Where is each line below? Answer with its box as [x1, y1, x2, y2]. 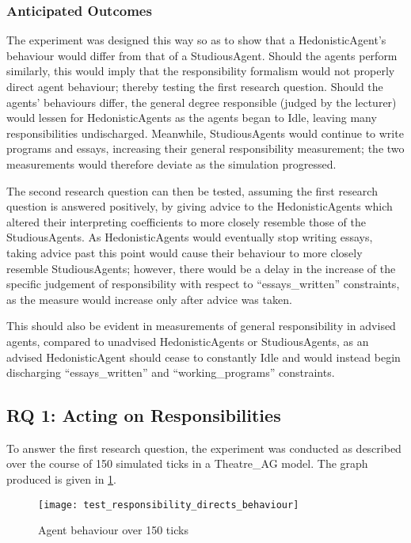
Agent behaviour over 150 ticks [38, 522, 188, 538]
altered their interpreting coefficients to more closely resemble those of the [6, 213, 366, 230]
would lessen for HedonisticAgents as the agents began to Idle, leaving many [6, 109, 377, 126]
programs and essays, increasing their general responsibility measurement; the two [6, 140, 405, 157]
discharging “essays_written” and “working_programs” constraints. [6, 364, 335, 381]
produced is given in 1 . [6, 471, 116, 488]
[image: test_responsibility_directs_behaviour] [38, 499, 299, 511]
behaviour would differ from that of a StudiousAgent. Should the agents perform [6, 47, 398, 63]
